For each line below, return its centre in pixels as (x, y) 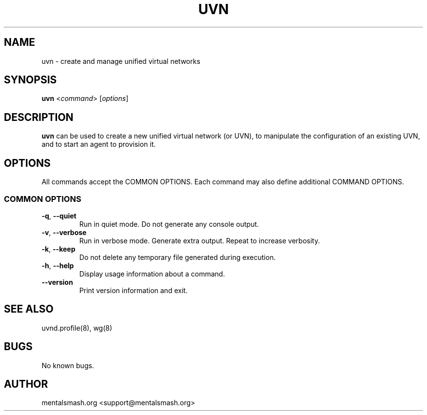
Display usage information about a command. (152, 274)
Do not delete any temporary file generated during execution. (177, 257)
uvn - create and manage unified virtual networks (121, 61)
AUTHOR (26, 384)
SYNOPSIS (30, 80)
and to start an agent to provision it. (99, 144)
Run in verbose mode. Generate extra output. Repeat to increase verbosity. (200, 240)
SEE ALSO (29, 309)
